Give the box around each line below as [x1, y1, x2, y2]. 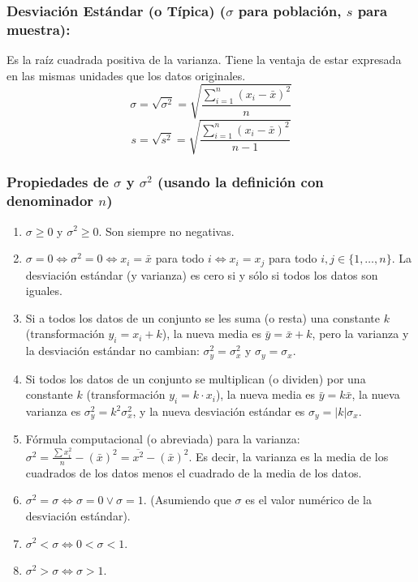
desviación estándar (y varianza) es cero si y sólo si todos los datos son [25, 266, 378, 283]
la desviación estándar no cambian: [25, 342, 200, 359]
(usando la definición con [157, 172, 324, 192]
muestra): [6, 19, 71, 39]
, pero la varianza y [312, 325, 409, 342]
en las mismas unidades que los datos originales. [6, 66, 246, 83]
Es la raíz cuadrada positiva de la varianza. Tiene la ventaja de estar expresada [6, 51, 402, 68]
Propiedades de [6, 172, 109, 192]
